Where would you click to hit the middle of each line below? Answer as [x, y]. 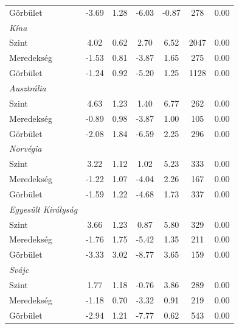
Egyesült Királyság [43, 209]
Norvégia [26, 148]
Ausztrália [28, 87]
